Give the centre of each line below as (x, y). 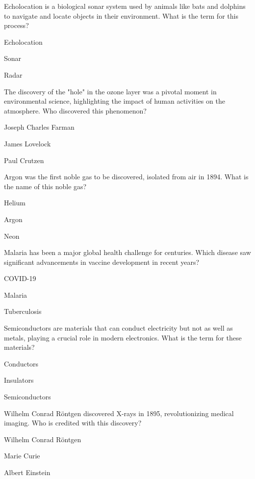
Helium (15, 203)
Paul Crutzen (24, 160)
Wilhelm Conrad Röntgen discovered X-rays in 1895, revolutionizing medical (119, 413)
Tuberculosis (23, 311)
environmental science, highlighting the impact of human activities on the (115, 101)
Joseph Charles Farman (39, 127)
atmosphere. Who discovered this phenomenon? (75, 110)
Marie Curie (22, 456)
